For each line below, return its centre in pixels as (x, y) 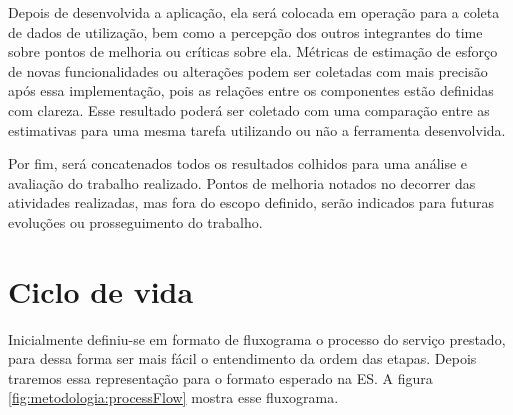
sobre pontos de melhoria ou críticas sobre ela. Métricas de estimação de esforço (253, 51)
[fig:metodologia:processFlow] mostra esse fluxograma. (173, 397)
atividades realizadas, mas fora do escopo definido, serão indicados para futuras (251, 202)
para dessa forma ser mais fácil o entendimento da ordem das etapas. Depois (242, 358)
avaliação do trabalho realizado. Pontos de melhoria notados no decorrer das (242, 182)
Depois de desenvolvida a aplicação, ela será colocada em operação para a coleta (254, 12)
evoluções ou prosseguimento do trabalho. (135, 221)
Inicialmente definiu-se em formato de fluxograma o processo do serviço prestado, (257, 338)
